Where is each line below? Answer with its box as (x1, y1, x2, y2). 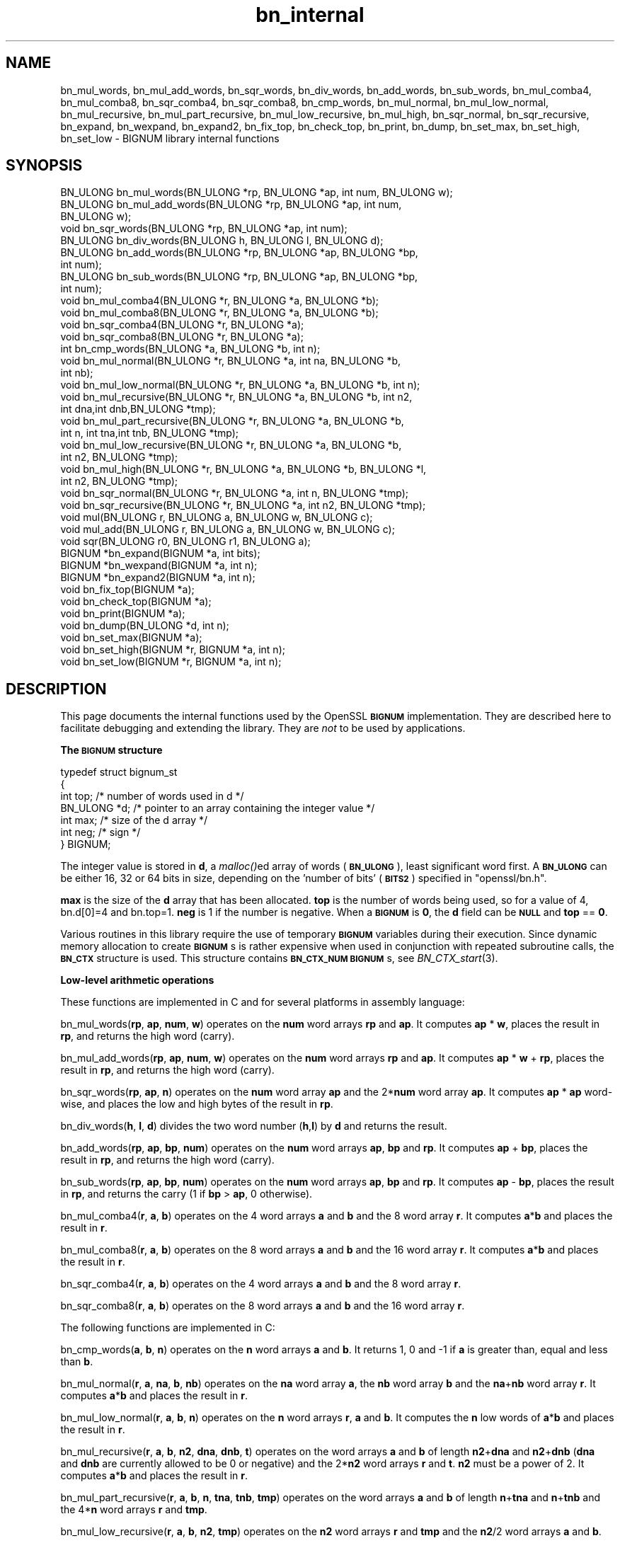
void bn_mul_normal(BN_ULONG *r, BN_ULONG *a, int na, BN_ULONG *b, (60, 355, 401, 367)
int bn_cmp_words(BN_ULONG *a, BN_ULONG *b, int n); (60, 343, 321, 355)
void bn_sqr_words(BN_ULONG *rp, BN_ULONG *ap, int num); (60, 222, 348, 235)
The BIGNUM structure (60, 744, 163, 757)
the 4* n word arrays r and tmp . (60, 1503, 207, 1516)
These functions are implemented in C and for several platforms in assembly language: (60, 996, 465, 1009)
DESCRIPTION (6, 679, 107, 698)
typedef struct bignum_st (60, 766, 178, 779)
